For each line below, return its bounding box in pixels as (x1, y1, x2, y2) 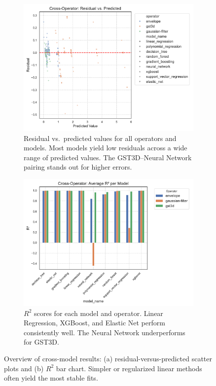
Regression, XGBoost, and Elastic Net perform (24, 317, 165, 328)
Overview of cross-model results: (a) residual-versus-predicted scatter (4, 353, 213, 363)
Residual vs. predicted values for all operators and (24, 133, 177, 143)
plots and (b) (4, 363, 44, 373)
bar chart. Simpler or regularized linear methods (56, 363, 202, 373)
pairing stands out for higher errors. (24, 162, 132, 172)
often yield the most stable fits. (4, 373, 98, 383)
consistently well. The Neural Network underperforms (24, 327, 185, 337)
